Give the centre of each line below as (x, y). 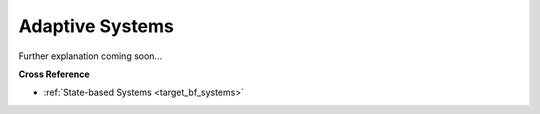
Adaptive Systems (96, 26)
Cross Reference (54, 74)
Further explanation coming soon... (90, 56)
